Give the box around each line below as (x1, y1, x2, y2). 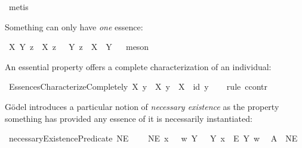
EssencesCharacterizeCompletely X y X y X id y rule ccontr (8, 80, 268, 93)
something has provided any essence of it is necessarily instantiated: (5, 112, 252, 124)
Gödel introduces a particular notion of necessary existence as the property (5, 100, 279, 112)
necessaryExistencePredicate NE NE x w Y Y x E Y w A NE (8, 132, 298, 144)
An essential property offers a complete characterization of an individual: (5, 60, 272, 73)
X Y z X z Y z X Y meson (8, 40, 149, 53)
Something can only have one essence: (5, 20, 143, 33)
